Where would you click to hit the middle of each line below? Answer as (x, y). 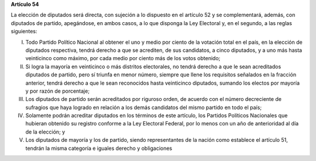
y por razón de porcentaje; (58, 91)
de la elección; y (45, 132)
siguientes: (24, 32)
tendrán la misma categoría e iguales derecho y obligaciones (99, 148)
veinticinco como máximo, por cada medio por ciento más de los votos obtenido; (123, 58)
